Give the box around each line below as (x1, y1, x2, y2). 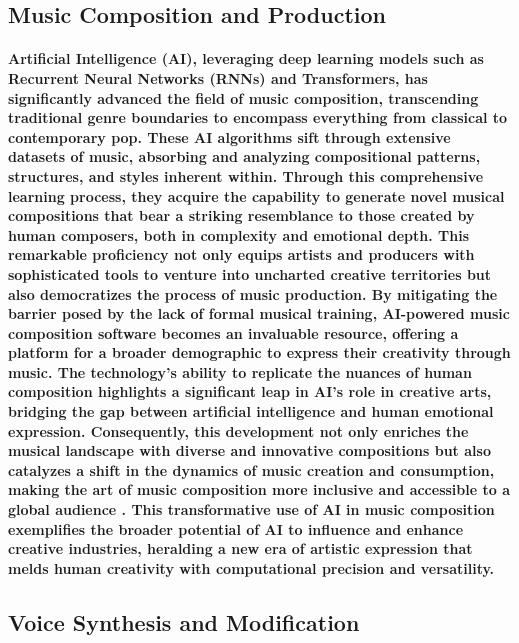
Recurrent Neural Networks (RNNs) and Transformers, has (8, 67, 428, 88)
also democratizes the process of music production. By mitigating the (8, 283, 498, 304)
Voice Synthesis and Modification (8, 606, 360, 637)
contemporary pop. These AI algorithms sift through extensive (8, 126, 451, 147)
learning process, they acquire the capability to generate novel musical (8, 185, 505, 206)
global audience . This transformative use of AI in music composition (8, 499, 495, 520)
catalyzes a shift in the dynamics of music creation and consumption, (8, 459, 495, 480)
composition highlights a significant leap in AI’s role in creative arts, (8, 381, 492, 402)
